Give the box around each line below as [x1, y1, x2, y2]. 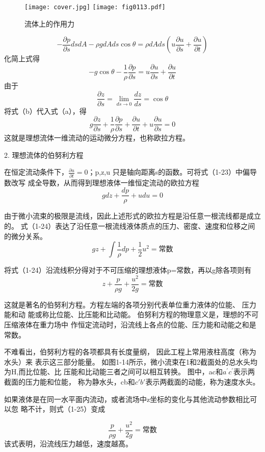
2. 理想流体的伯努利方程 [4, 149, 84, 160]
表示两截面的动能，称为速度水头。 [145, 376, 260, 387]
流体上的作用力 [24, 18, 74, 29]
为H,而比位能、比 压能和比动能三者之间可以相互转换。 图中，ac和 [4, 366, 223, 377]
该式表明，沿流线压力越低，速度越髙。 [4, 438, 132, 448]
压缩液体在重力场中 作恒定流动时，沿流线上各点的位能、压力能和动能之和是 [4, 319, 256, 330]
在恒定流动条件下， [4, 166, 68, 177]
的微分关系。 [4, 230, 47, 241]
